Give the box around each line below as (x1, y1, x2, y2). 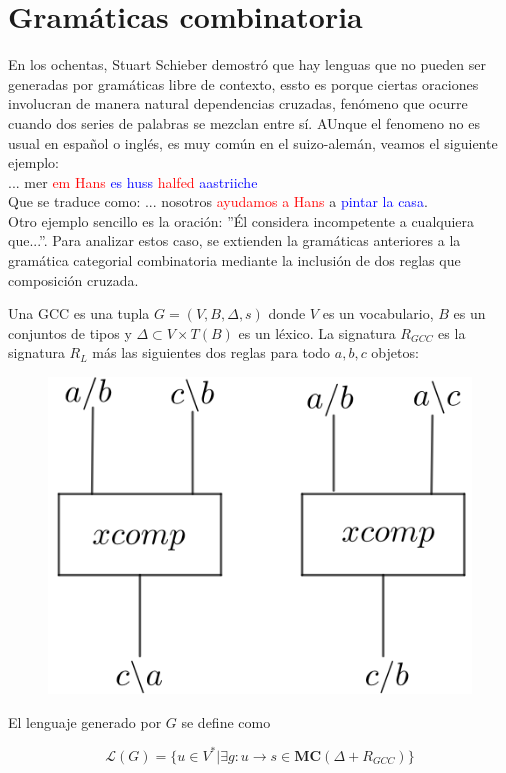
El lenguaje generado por (8, 711, 162, 732)
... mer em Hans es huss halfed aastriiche (8, 171, 258, 192)
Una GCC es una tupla (8, 303, 150, 324)
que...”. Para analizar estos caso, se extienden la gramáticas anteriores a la (8, 230, 461, 251)
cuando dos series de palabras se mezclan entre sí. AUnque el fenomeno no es (8, 112, 480, 133)
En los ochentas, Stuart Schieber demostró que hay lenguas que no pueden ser (8, 54, 486, 75)
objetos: (371, 342, 419, 363)
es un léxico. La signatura (238, 322, 396, 343)
